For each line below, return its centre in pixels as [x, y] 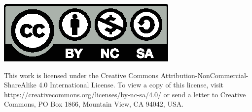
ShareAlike [20, 85]
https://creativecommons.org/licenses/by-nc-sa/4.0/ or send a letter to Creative [125, 94]
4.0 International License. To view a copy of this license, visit [131, 85]
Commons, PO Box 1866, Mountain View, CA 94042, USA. [94, 104]
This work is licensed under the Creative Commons [81, 75]
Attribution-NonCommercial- [204, 75]
